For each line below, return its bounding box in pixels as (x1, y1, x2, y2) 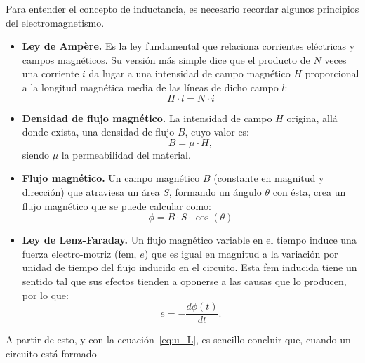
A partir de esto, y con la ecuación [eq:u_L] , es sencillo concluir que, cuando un (6, 332, 351, 347)
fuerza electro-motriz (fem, (22, 246, 137, 260)
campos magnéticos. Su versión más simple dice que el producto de (22, 52, 310, 67)
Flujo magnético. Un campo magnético (22, 171, 200, 185)
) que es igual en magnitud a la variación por (144, 246, 338, 260)
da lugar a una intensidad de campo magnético (88, 66, 291, 81)
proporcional (305, 66, 359, 81)
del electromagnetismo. (6, 15, 105, 29)
